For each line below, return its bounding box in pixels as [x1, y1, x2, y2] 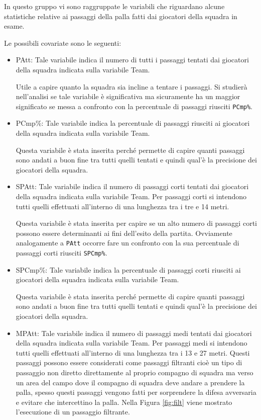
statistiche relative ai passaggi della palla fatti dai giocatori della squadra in [4, 11, 237, 21]
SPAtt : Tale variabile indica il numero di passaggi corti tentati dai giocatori [16, 181, 249, 192]
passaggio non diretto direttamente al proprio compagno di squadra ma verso [16, 367, 253, 377]
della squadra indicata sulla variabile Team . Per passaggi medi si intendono [16, 338, 247, 348]
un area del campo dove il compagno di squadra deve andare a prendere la [16, 377, 245, 387]
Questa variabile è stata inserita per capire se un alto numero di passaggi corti [16, 218, 257, 228]
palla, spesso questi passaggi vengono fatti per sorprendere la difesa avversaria [16, 387, 256, 397]
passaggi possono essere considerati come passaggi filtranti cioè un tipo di [16, 357, 242, 368]
